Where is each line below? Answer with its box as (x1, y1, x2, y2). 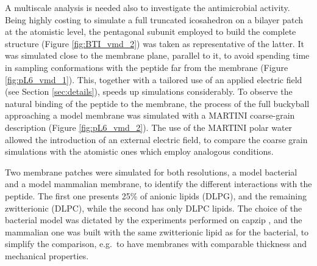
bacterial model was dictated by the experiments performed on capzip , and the (5, 213, 302, 226)
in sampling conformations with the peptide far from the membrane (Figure (5, 61, 288, 73)
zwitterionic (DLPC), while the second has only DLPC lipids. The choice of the (5, 201, 302, 214)
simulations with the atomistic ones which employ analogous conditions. (5, 145, 274, 158)
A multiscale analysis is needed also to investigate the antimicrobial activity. (5, 1, 290, 13)
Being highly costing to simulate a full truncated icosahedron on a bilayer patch (5, 13, 304, 26)
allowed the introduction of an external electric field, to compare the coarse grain (5, 133, 308, 146)
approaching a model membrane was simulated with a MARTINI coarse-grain (5, 109, 295, 122)
